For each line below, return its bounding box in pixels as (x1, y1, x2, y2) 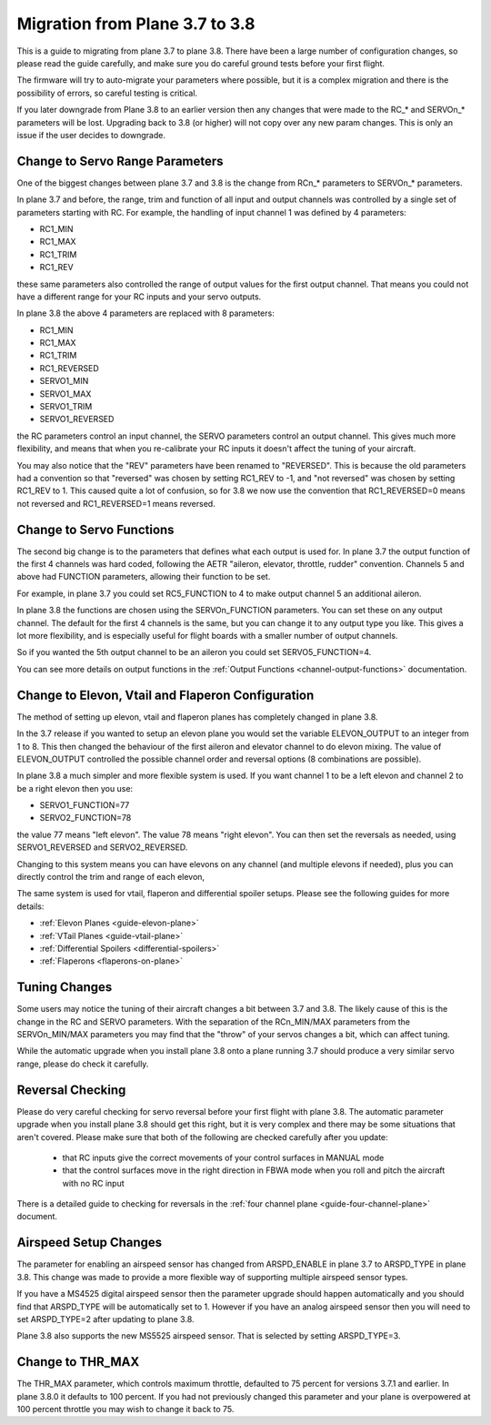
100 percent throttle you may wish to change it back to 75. (16, 1404, 235, 1415)
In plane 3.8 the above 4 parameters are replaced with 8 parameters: (16, 308, 275, 318)
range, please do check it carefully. (16, 1058, 149, 1069)
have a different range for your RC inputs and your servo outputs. (16, 291, 262, 302)
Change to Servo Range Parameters (16, 153, 224, 168)
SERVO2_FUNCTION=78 (39, 813, 132, 824)
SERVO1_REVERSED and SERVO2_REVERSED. (16, 842, 188, 853)
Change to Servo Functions (16, 521, 175, 537)
